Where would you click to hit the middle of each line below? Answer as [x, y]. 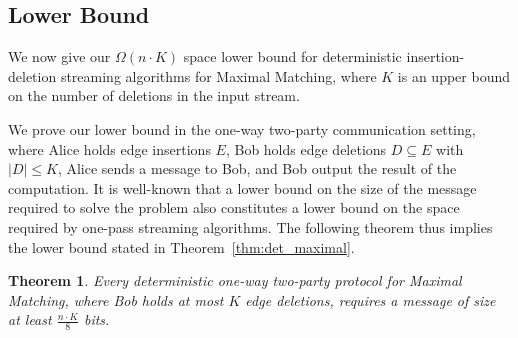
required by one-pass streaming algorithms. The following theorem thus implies [250, 226]
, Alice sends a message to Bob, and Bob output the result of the [257, 168]
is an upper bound [453, 75]
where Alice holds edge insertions [109, 148]
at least [30, 319]
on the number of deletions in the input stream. [154, 95]
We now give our [59, 56]
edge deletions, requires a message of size [370, 299]
